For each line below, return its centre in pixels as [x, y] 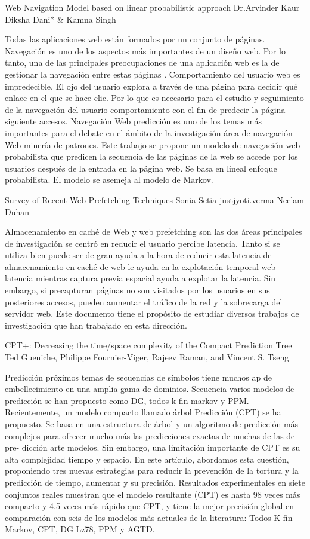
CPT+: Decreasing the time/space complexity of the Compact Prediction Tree [148, 345]
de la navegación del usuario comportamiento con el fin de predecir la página [145, 109]
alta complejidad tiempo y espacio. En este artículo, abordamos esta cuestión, [147, 459]
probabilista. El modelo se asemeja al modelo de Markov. [109, 180]
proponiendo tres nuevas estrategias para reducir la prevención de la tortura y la [152, 471]
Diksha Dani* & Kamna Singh [61, 19]
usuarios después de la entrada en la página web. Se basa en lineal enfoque [141, 168]
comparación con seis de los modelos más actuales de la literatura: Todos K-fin [149, 517]
